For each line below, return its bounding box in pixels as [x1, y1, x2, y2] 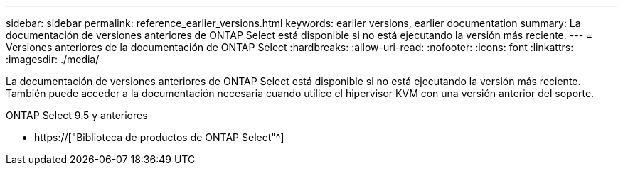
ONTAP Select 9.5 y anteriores [6, 109, 148, 121]
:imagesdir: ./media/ [6, 53, 100, 65]
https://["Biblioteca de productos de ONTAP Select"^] [34, 131, 284, 143]
